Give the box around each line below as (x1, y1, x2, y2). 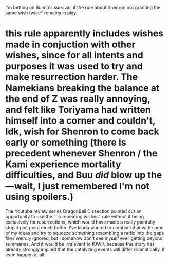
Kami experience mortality (5, 158, 122, 170)
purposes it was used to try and (5, 60, 143, 72)
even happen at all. (5, 251, 46, 258)
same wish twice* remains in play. (5, 10, 78, 16)
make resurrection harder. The (5, 71, 138, 83)
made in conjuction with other (5, 38, 136, 50)
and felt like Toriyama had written (5, 104, 152, 116)
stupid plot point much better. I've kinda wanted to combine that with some (5, 224, 164, 230)
